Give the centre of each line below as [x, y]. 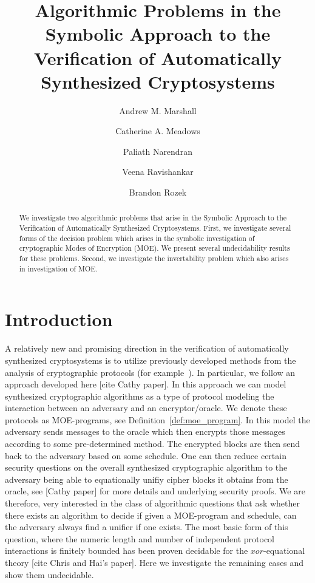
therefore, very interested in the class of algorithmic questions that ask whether [153, 503]
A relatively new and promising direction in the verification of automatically [147, 348]
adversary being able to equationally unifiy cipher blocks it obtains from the [147, 479]
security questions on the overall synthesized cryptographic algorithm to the [146, 467]
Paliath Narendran [158, 151]
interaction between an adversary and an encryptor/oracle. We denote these [146, 408]
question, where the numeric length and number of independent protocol [140, 538]
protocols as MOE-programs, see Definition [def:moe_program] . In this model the [157, 419]
